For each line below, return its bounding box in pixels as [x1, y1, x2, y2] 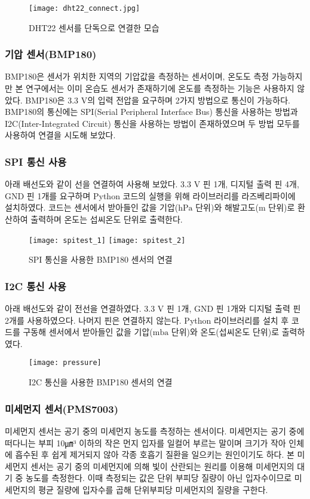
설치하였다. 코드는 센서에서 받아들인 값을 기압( [5, 201, 179, 214]
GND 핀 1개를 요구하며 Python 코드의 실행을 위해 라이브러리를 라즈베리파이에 [5, 189, 296, 202]
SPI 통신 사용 [5, 154, 67, 169]
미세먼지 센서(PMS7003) [5, 401, 118, 416]
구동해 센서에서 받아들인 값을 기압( [23, 325, 153, 338]
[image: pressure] [29, 358, 102, 367]
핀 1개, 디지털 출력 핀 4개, [202, 178, 299, 190]
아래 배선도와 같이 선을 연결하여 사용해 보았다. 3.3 [5, 178, 192, 190]
